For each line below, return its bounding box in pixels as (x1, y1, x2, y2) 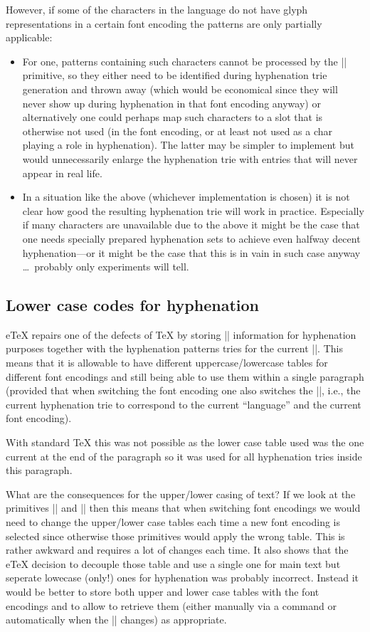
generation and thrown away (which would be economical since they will (22, 81, 338, 96)
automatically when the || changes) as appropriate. (6, 612, 227, 627)
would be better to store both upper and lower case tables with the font (6, 584, 319, 599)
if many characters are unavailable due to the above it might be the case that (22, 217, 360, 232)
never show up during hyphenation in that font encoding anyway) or (22, 95, 321, 110)
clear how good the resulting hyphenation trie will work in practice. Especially (22, 203, 364, 218)
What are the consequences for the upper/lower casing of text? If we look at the (6, 486, 356, 501)
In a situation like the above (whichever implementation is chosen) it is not (22, 189, 350, 204)
